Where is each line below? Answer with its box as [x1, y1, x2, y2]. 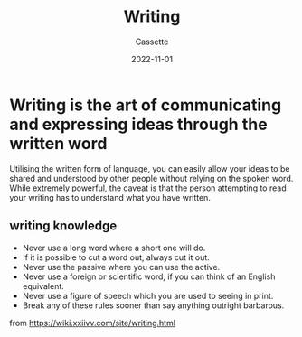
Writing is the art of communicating [9, 95, 282, 115]
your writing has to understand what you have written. [9, 192, 211, 202]
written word [9, 133, 108, 154]
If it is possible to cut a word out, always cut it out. [22, 251, 210, 263]
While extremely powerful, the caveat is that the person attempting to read [9, 183, 287, 193]
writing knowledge [9, 219, 118, 234]
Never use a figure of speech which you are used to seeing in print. [22, 290, 274, 301]
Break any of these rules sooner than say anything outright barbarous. [22, 300, 285, 311]
